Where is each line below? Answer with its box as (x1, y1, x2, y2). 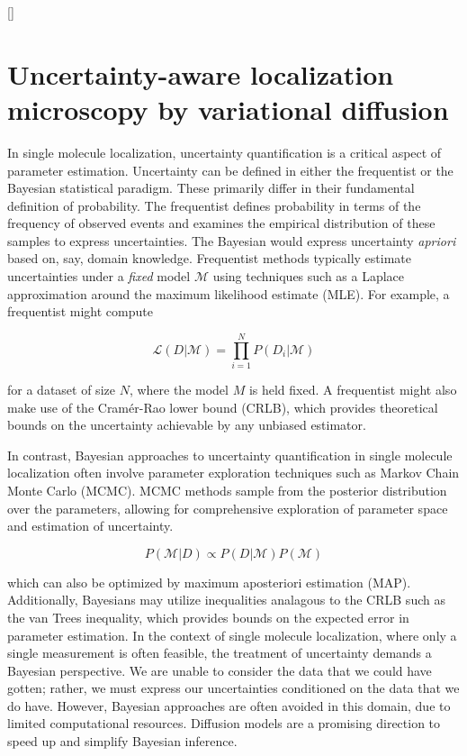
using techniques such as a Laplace (212, 267, 405, 286)
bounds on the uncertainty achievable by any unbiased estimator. (7, 415, 366, 434)
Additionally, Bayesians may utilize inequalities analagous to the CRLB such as (7, 590, 445, 609)
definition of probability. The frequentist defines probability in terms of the (7, 196, 421, 214)
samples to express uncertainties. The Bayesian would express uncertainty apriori (7, 231, 456, 250)
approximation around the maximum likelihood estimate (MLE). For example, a (7, 284, 450, 303)
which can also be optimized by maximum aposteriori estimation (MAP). (7, 572, 411, 591)
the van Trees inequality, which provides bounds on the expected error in (7, 607, 409, 626)
